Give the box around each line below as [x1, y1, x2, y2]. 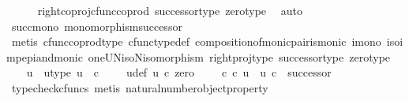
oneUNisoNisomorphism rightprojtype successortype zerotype [88, 48, 391, 65]
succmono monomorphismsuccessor [11, 17, 182, 34]
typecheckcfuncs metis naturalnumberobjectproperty [11, 79, 268, 95]
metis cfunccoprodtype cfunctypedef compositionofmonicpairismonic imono [11, 33, 381, 50]
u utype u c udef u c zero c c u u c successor [26, 64, 332, 80]
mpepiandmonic [6, 48, 83, 65]
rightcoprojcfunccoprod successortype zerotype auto [37, 2, 302, 18]
